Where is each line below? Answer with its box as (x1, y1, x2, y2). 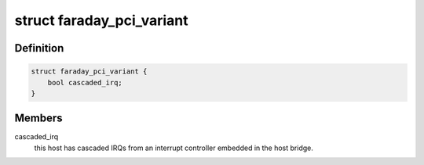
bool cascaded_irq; (47, 78, 123, 87)
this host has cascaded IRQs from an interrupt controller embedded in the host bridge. (34, 143, 313, 152)
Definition (14, 41, 64, 55)
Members (14, 112, 63, 125)
